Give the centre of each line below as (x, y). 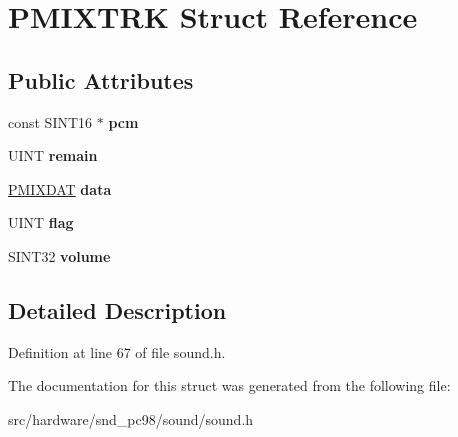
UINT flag (41, 222)
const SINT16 (50, 121)
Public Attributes (101, 79)
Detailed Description (117, 309)
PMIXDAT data (60, 188)
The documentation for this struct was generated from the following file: (229, 385)
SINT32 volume (59, 255)
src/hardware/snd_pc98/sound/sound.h (131, 418)
